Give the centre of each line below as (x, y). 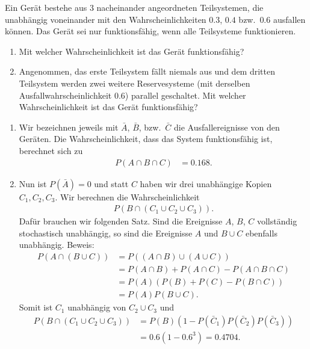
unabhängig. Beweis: (57, 245)
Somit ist (36, 307)
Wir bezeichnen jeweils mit (69, 127)
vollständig (277, 221)
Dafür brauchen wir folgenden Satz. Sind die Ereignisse (121, 221)
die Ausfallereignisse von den (227, 127)
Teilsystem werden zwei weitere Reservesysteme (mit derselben (135, 83)
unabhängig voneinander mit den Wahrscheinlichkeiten (106, 19)
